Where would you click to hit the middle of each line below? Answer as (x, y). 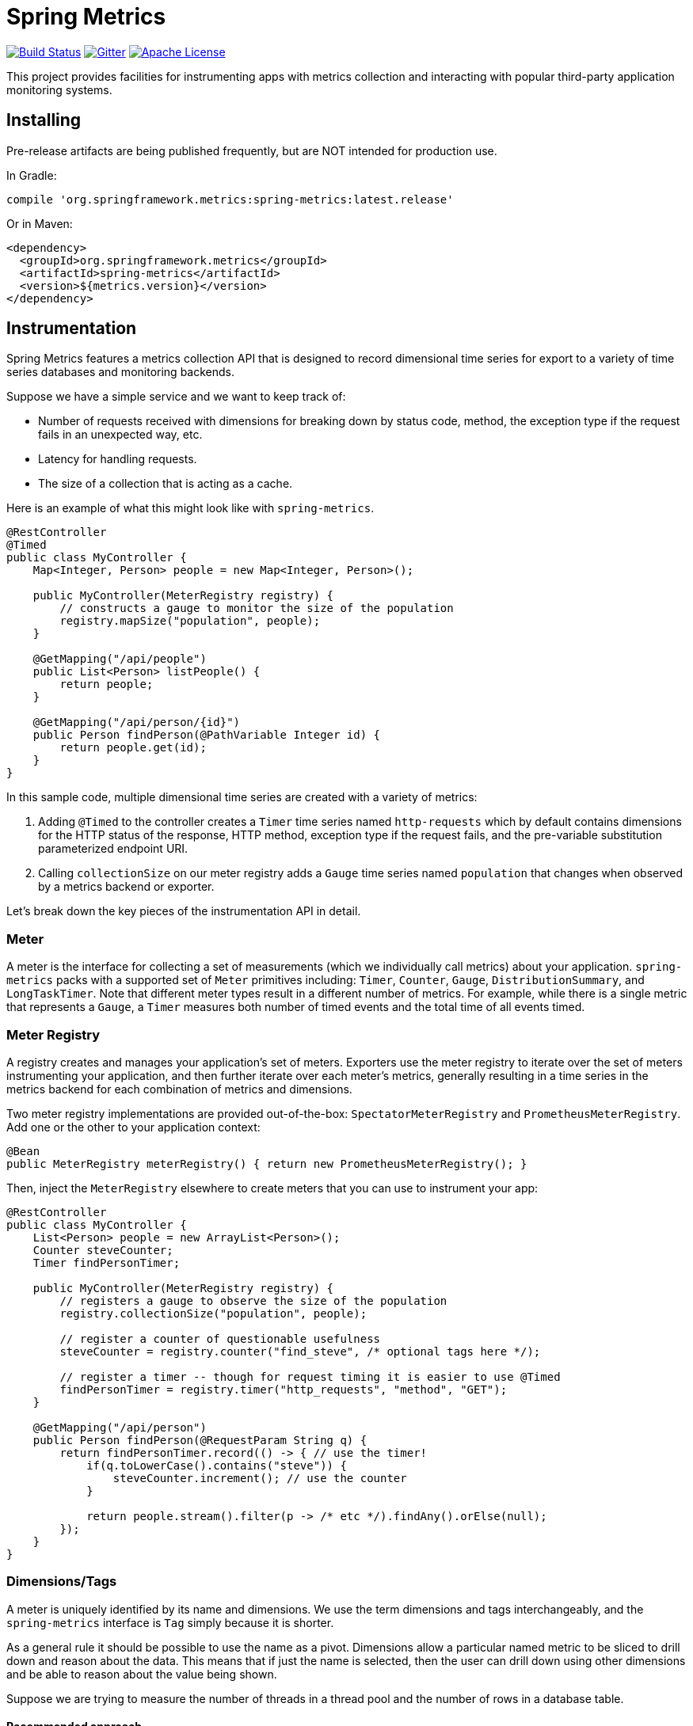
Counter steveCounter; (103, 1250)
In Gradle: (32, 175)
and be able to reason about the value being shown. (142, 1674)
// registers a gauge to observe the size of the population (253, 1300)
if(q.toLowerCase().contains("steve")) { (217, 1465)
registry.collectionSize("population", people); (213, 1313)
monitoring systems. (59, 89)
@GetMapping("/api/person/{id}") (137, 722)
